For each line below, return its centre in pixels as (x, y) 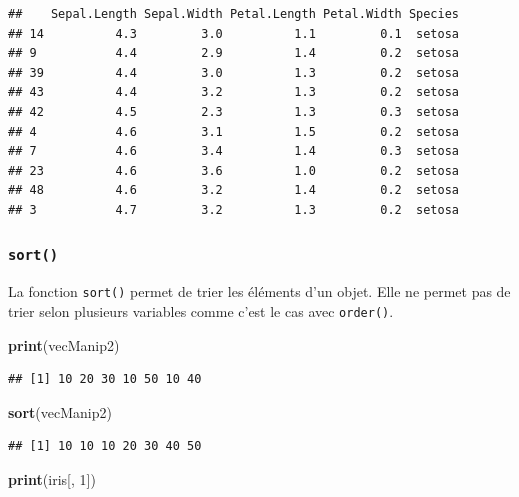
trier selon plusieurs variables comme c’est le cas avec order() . (201, 310)
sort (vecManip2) (60, 411)
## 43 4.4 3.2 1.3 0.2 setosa (234, 92)
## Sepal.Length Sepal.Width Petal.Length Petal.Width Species (234, 14)
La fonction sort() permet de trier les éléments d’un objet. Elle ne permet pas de (259, 291)
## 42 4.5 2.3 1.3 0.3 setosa (234, 111)
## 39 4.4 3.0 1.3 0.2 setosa (234, 72)
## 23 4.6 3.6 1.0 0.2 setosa (234, 170)
